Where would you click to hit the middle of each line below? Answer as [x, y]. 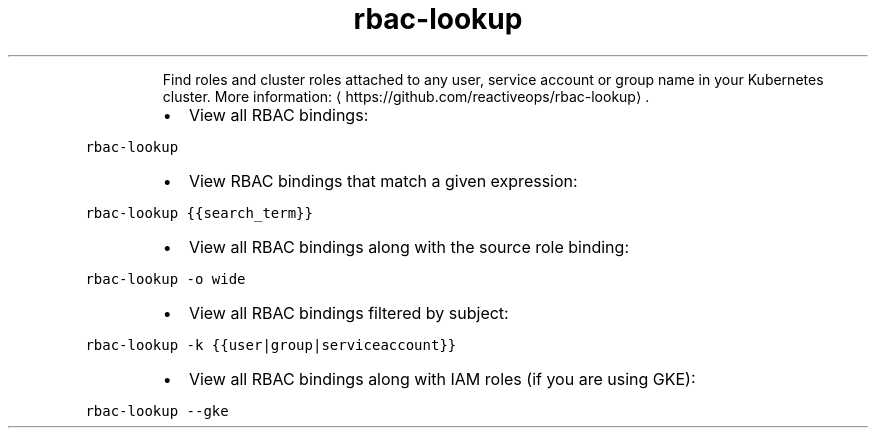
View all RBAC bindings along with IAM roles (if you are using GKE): [442, 378]
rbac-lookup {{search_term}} [199, 212]
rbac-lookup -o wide [165, 278]
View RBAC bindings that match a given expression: [383, 180]
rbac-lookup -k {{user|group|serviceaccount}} [271, 344]
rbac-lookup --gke [157, 410]
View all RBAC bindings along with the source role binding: [408, 246]
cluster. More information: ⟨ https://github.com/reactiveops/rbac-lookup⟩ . [406, 96]
